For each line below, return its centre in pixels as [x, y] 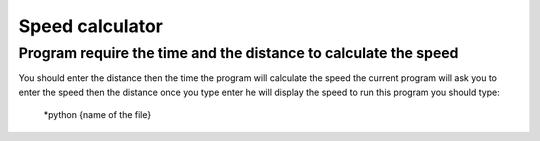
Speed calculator [91, 26]
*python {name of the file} [97, 115]
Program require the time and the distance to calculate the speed [238, 53]
